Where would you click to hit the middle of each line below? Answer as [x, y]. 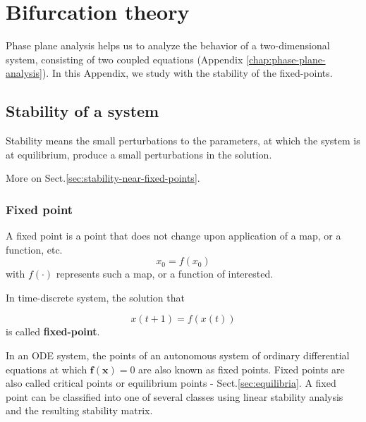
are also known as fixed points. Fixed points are [242, 369]
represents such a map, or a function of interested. [165, 274]
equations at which [47, 369]
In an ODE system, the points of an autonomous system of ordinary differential [178, 355]
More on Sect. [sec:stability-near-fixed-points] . [103, 178]
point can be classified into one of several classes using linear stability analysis [175, 396]
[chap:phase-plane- [286, 59]
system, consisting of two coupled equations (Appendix [124, 59]
